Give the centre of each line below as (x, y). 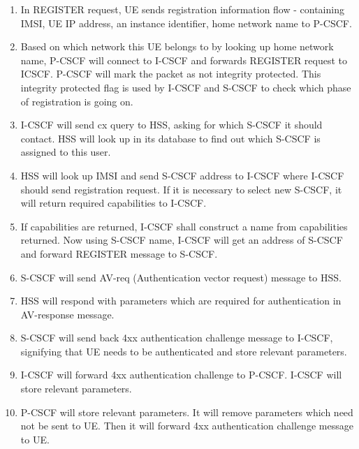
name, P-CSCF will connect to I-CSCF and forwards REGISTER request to (184, 60)
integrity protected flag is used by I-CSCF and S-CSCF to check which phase (186, 87)
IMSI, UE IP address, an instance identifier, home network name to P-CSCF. (186, 23)
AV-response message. (67, 314)
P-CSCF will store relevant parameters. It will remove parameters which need (187, 412)
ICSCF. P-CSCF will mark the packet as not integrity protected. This (171, 74)
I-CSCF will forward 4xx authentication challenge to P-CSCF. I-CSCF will (181, 375)
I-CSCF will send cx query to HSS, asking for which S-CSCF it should (171, 125)
